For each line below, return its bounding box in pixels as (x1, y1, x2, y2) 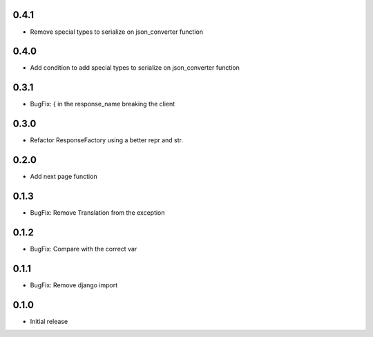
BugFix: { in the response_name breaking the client (30, 100, 175, 108)
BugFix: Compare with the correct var (30, 244, 137, 253)
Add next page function (30, 173, 97, 181)
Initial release (30, 317, 68, 325)
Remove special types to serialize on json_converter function (30, 28, 204, 36)
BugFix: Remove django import (30, 280, 118, 289)
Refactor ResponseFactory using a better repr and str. (30, 136, 183, 144)
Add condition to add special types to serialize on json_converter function (30, 64, 240, 72)
